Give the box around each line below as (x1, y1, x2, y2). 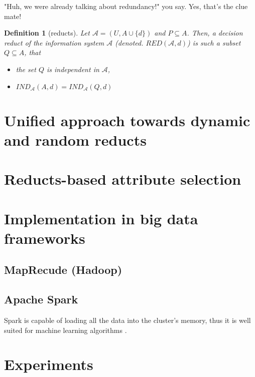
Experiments (4, 354, 93, 374)
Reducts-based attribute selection (4, 169, 241, 189)
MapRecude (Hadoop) (4, 262, 122, 277)
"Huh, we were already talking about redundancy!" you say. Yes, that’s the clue (4, 1, 248, 11)
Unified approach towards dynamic (4, 110, 250, 130)
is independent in (46, 64, 99, 74)
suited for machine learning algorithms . (4, 324, 127, 335)
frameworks (4, 227, 85, 248)
